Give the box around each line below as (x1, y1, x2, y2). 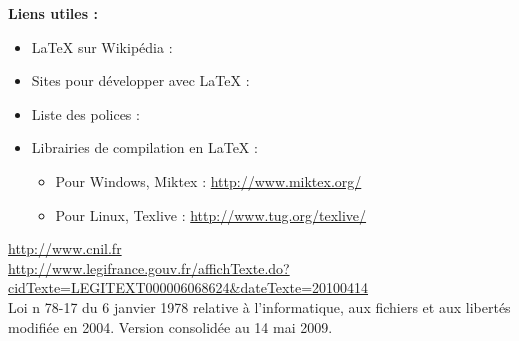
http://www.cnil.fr (8, 238, 122, 259)
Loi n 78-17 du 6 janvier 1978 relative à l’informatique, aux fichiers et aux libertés (8, 296, 511, 317)
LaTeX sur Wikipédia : (31, 36, 173, 57)
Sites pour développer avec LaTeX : (31, 70, 250, 91)
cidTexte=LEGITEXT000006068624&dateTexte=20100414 (8, 277, 369, 298)
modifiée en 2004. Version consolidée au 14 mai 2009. (8, 316, 333, 337)
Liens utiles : (8, 3, 98, 23)
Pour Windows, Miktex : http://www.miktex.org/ (55, 170, 362, 191)
